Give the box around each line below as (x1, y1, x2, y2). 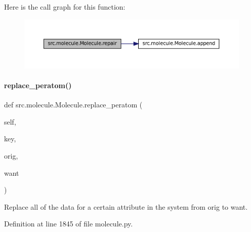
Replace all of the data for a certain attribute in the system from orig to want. (4, 201, 248, 212)
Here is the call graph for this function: (4, 2, 126, 12)
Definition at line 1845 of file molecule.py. (4, 218, 133, 229)
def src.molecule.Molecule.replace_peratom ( (4, 99, 143, 110)
